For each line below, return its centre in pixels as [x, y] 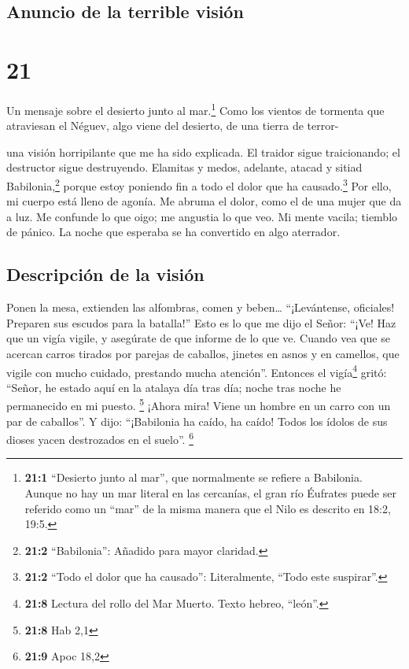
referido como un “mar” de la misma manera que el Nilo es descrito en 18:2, [208, 508]
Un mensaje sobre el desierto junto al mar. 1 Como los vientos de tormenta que [195, 109]
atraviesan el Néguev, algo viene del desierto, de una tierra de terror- [173, 126]
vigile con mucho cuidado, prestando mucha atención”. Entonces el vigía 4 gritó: [197, 371]
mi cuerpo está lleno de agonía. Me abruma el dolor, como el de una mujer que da [204, 201]
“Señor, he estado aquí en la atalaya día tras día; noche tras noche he [174, 387]
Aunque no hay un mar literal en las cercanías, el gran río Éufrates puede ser [210, 493]
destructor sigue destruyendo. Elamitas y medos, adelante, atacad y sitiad [184, 167]
